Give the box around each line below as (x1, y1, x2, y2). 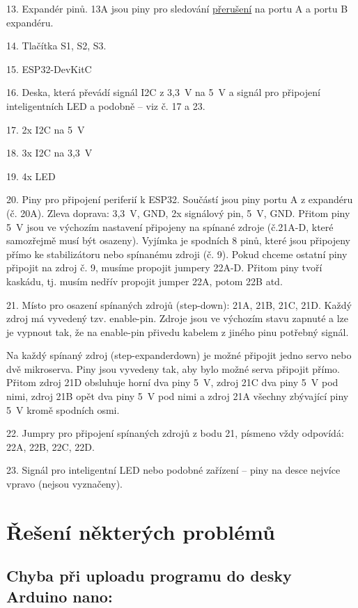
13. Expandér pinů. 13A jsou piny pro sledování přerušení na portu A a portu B (6, 1, 348, 15)
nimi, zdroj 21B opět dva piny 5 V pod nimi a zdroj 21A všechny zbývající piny (6, 389, 349, 403)
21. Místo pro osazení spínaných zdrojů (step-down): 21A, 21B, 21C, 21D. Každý (6, 297, 352, 312)
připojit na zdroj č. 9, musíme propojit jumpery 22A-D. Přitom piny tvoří (6, 260, 322, 275)
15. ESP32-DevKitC (6, 61, 92, 76)
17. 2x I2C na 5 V (6, 122, 85, 136)
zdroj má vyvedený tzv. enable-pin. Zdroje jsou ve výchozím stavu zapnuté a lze (6, 311, 348, 326)
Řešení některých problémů (6, 517, 275, 545)
